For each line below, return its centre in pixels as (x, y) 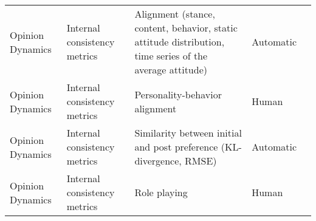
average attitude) (171, 70)
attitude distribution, (180, 42)
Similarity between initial (188, 133)
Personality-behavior (178, 94)
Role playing (161, 192)
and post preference (176, 147)
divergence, (158, 161)
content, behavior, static (186, 28)
